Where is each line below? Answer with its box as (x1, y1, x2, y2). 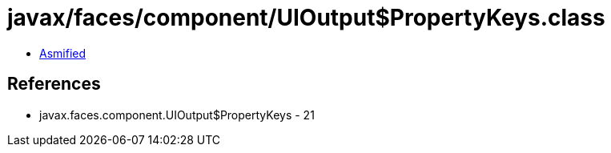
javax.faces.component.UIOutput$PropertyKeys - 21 (39, 107, 315, 122)
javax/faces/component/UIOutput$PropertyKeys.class (7, 4, 605, 31)
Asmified (39, 46, 86, 60)
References (7, 74, 101, 95)
